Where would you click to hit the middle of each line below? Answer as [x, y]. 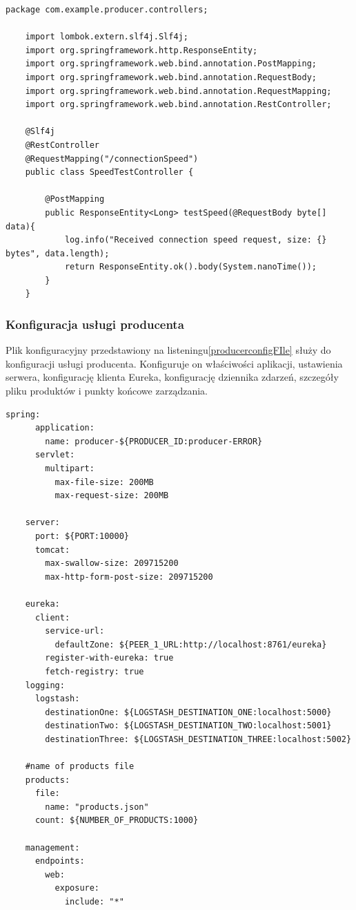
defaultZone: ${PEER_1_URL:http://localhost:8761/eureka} [191, 644]
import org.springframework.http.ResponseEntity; [141, 50]
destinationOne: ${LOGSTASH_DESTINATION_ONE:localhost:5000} [188, 712]
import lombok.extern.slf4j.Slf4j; [107, 37]
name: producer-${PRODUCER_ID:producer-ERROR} [154, 441]
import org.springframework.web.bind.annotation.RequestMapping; [178, 91]
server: [42, 523]
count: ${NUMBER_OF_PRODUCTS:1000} [117, 821]
